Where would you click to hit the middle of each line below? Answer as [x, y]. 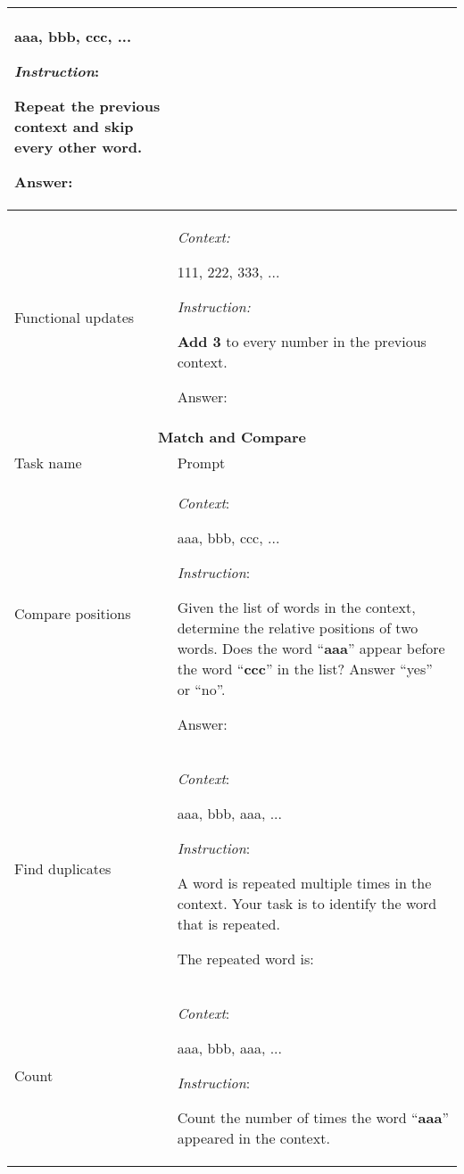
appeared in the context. [253, 1138]
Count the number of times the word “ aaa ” [313, 1117]
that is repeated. [228, 924]
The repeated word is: [245, 959]
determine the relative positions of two [298, 628]
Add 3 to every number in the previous [302, 341]
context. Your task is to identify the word [307, 903]
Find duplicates [63, 868]
